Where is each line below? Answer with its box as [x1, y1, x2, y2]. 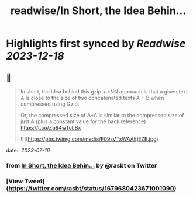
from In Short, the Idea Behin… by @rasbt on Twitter [6, 161, 157, 169]
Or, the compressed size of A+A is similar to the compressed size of [20, 112, 184, 119]
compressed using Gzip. [20, 100, 80, 107]
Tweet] [24, 177, 45, 185]
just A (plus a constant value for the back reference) [20, 118, 146, 125]
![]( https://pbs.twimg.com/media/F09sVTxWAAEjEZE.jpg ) [20, 136, 159, 143]
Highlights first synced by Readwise [6, 37, 186, 50]
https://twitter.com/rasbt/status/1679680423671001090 [8, 184, 174, 192]
